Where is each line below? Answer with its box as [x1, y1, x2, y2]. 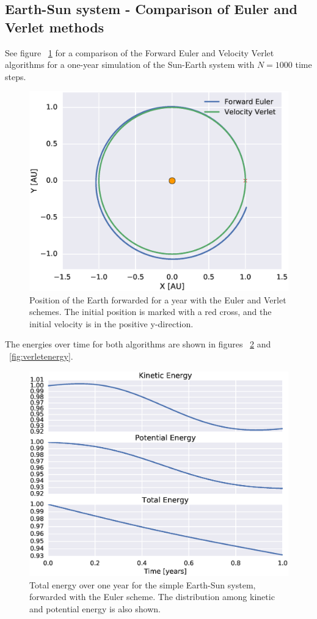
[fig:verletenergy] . [9, 350, 73, 363]
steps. [5, 70, 26, 83]
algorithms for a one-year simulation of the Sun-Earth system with [5, 58, 255, 71]
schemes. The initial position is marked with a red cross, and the [29, 305, 272, 318]
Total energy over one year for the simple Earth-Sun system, [29, 578, 256, 591]
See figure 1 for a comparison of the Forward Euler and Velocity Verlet [5, 46, 274, 59]
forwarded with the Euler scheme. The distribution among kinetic [29, 590, 275, 603]
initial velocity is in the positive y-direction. [29, 317, 194, 330]
